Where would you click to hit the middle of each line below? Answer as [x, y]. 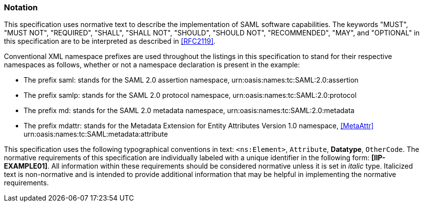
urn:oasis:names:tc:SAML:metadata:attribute [96, 134]
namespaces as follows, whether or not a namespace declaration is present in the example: [152, 65]
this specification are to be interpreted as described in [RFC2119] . [110, 41]
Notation [21, 7]
